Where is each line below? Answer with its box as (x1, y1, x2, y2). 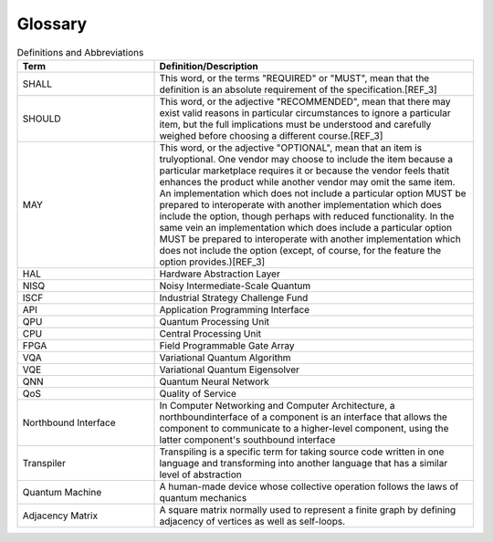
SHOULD (22, 112, 61, 125)
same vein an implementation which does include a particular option (159, 221, 453, 234)
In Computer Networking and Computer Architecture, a (159, 399, 396, 412)
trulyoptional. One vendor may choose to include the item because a (159, 152, 454, 165)
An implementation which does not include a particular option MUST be (159, 187, 467, 200)
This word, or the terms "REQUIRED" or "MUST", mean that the (159, 71, 430, 84)
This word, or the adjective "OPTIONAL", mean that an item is (159, 141, 423, 154)
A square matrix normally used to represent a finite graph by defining (159, 503, 456, 516)
